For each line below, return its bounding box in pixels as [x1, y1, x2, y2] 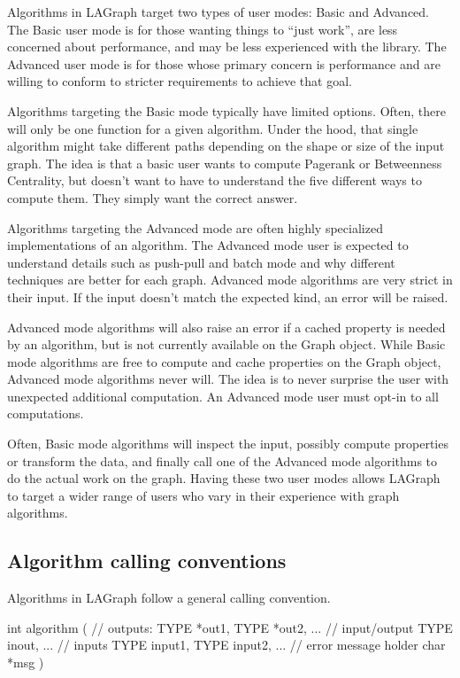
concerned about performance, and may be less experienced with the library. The [7, 37, 447, 56]
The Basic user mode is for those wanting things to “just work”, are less [7, 19, 398, 38]
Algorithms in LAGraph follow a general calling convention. [7, 588, 331, 607]
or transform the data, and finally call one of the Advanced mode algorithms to [7, 451, 438, 470]
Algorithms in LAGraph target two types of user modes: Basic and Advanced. [7, 3, 430, 20]
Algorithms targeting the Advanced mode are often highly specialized [7, 218, 383, 237]
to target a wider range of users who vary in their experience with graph [7, 486, 400, 504]
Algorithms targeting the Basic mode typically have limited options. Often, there [7, 101, 446, 120]
